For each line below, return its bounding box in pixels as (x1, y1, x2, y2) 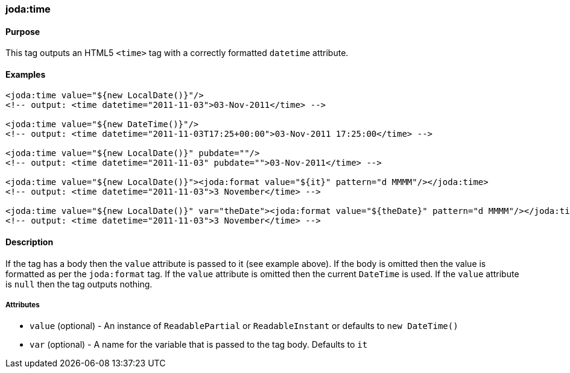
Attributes (5, 301, 40, 310)
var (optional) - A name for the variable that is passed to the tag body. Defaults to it (30, 339, 368, 350)
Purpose (5, 26, 40, 37)
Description (5, 237, 54, 248)
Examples (5, 69, 46, 80)
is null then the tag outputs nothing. (5, 278, 153, 289)
